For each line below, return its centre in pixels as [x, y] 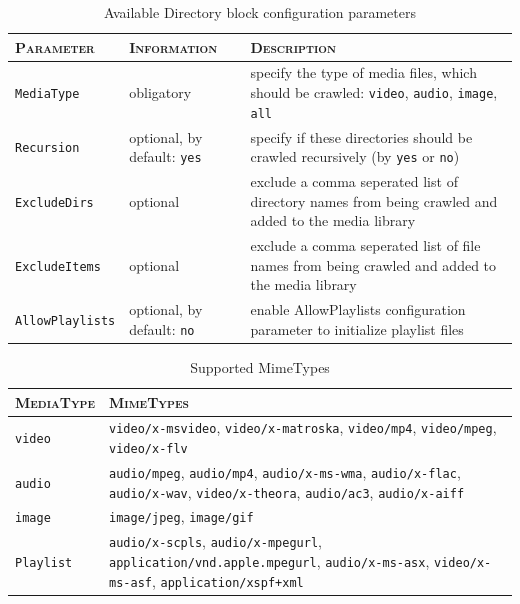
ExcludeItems [58, 266]
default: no [162, 328]
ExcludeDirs [54, 202]
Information [173, 46]
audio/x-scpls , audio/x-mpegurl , [215, 541]
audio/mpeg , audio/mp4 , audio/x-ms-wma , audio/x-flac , [285, 471]
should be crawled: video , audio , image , [374, 92]
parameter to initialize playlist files [357, 328]
